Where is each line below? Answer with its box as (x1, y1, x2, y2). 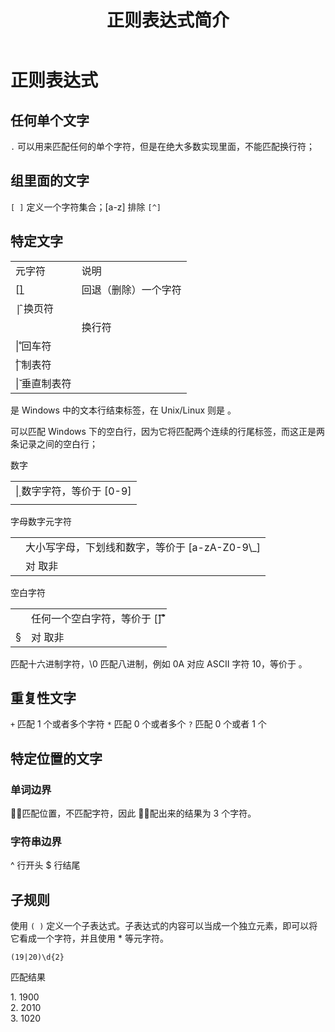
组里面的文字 (10, 172, 90, 190)
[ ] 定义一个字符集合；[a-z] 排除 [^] (10, 201, 162, 213)
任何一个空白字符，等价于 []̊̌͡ (31, 611, 162, 625)
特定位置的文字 (10, 750, 103, 767)
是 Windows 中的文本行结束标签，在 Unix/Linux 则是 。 (10, 404, 237, 416)
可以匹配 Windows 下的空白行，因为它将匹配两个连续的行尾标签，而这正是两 (10, 425, 325, 437)
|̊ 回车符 (15, 339, 52, 353)
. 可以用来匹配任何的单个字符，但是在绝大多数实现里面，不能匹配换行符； (10, 141, 316, 152)
